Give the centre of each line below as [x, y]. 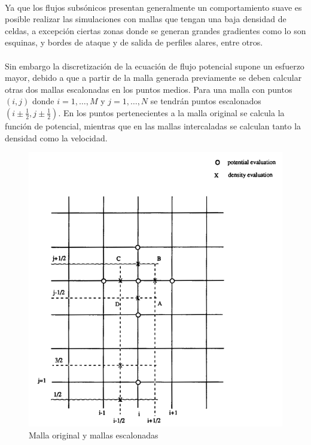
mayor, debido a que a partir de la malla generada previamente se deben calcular [153, 78]
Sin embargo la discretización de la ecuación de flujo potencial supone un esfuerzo [155, 66]
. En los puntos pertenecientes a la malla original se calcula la [171, 112]
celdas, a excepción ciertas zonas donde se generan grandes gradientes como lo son [155, 30]
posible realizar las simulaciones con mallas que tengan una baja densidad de [146, 19]
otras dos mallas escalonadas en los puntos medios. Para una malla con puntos [149, 89]
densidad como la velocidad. [56, 137]
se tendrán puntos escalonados [206, 101]
